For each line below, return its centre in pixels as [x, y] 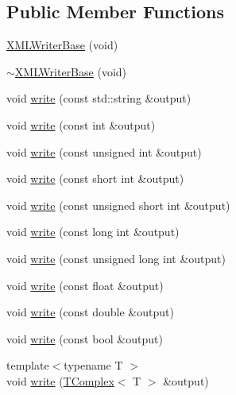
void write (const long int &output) [93, 232]
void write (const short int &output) [95, 178]
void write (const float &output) [85, 285]
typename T [93, 365]
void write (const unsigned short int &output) [118, 205]
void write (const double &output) [90, 312]
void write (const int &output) [81, 124]
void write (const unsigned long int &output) [116, 258]
